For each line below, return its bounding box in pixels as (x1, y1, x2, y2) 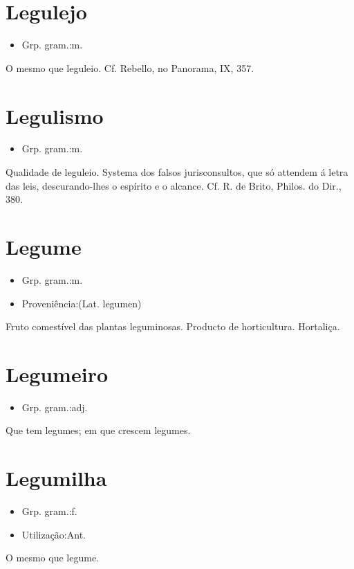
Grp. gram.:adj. (21, 399, 88, 414)
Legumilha (6, 464, 107, 492)
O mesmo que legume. (6, 550, 99, 565)
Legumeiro (6, 359, 109, 388)
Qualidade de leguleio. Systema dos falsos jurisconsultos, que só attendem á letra (6, 165, 348, 179)
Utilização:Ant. (21, 527, 86, 541)
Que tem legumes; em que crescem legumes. (6, 423, 191, 437)
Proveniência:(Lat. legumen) (21, 296, 142, 310)
